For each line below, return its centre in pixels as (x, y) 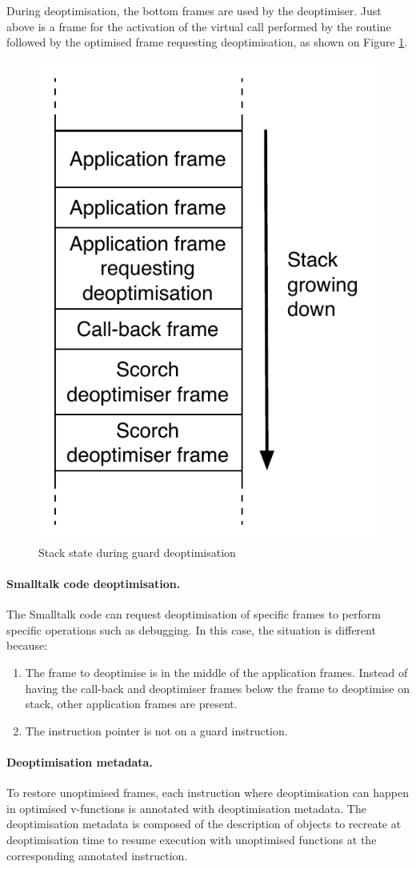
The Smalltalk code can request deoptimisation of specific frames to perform (194, 614)
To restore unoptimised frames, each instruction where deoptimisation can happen (208, 793)
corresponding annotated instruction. (97, 855)
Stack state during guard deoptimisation (137, 552)
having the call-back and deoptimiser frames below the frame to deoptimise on (218, 688)
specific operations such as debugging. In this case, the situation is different (191, 629)
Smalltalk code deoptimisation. (94, 584)
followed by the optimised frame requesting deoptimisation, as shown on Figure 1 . (207, 42)
